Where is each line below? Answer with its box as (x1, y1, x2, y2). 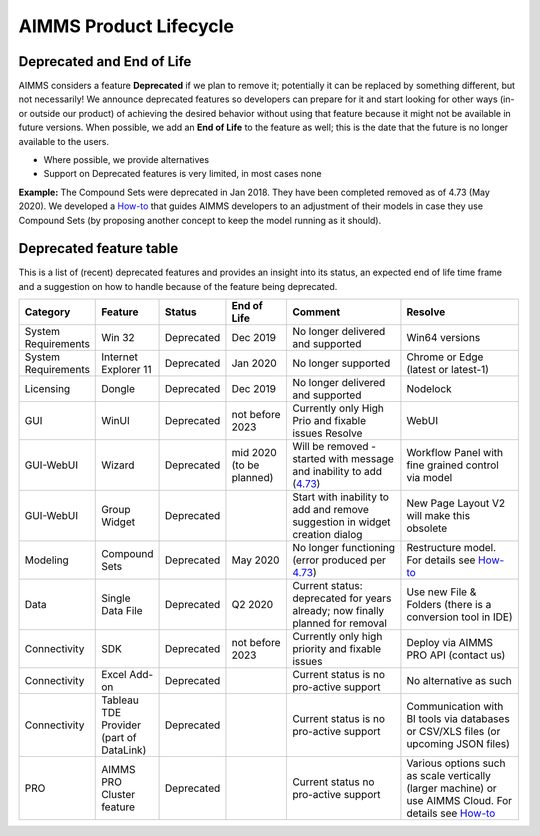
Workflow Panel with (406, 446, 504, 460)
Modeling (24, 553, 69, 567)
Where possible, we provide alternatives (43, 154, 210, 166)
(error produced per (291, 553, 387, 567)
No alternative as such (406, 674, 512, 688)
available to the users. (18, 135, 110, 147)
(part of (101, 731, 137, 745)
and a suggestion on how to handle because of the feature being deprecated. (18, 280, 338, 292)
